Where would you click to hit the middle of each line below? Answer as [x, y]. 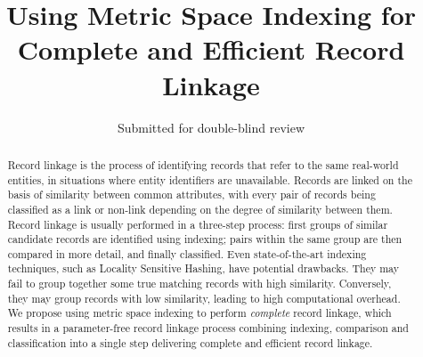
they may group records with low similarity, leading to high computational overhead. [204, 298]
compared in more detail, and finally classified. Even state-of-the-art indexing [187, 253]
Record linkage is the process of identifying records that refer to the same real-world [203, 164]
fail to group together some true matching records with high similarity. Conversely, [199, 284]
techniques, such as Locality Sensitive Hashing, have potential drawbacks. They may [203, 268]
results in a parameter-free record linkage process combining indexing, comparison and [208, 328]
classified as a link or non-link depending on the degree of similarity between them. [200, 209]
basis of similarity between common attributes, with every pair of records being [191, 195]
